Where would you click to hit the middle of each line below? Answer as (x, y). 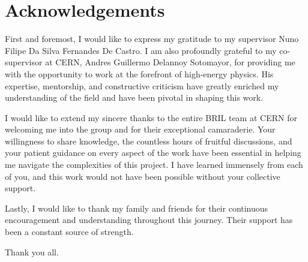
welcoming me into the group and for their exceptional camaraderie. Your (140, 129)
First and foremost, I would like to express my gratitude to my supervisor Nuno (152, 39)
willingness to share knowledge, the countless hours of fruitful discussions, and (149, 141)
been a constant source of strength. (69, 232)
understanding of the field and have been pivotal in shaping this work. (134, 97)
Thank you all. (32, 252)
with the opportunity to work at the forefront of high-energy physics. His (139, 73)
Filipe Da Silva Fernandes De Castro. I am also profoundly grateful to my (141, 50)
